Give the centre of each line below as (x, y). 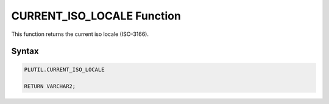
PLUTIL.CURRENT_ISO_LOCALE (64, 69)
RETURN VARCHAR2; (50, 86)
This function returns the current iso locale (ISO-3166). (80, 34)
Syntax (25, 51)
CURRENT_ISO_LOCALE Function (96, 16)
